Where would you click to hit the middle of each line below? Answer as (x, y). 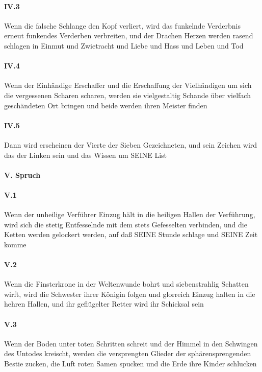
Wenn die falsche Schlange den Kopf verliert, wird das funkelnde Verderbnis (123, 25)
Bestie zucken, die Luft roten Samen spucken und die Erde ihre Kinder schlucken (130, 364)
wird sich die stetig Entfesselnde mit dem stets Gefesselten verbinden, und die (126, 224)
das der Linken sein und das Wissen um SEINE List (86, 155)
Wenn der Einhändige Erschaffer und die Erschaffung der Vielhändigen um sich (128, 85)
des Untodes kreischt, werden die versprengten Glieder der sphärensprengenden (128, 353)
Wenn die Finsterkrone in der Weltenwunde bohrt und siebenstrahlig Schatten (126, 284)
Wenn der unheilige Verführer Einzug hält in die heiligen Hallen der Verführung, (130, 214)
